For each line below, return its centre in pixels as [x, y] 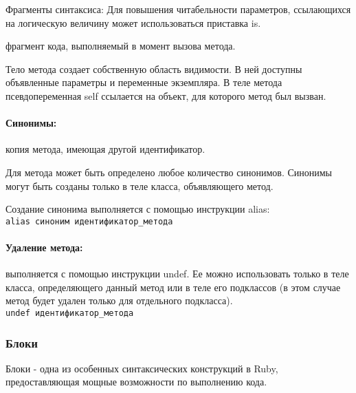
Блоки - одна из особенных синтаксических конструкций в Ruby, [142, 368]
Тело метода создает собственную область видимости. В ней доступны [154, 68]
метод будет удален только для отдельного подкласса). [119, 300]
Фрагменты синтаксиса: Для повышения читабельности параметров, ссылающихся [178, 9]
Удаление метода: [44, 247]
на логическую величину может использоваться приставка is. [133, 22]
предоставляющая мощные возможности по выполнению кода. [136, 382]
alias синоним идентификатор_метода [89, 221]
